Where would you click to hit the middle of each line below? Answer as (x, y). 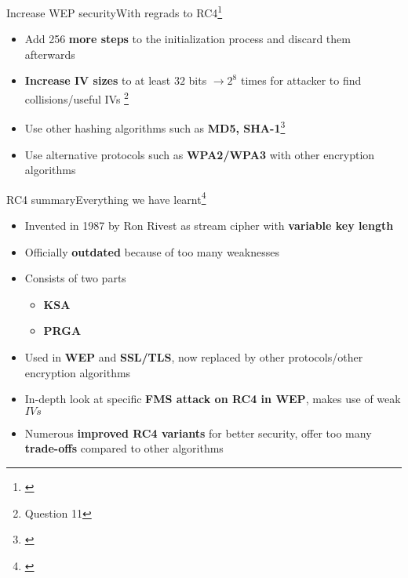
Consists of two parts (75, 278)
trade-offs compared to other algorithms (124, 448)
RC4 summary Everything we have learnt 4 (106, 198)
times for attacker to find (301, 80)
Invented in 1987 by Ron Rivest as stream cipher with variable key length (209, 225)
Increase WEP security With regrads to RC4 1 (115, 11)
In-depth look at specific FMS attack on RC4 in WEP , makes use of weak (213, 399)
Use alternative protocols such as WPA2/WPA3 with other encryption (200, 154)
